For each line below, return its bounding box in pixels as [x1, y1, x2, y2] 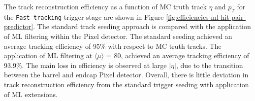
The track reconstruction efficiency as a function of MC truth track [4, 1, 207, 11]
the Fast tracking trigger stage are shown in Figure [4, 11, 164, 22]
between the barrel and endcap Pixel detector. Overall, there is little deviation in [4, 69, 249, 80]
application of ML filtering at [4, 50, 93, 61]
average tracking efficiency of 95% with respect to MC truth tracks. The [4, 40, 222, 51]
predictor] [4, 21, 33, 32]
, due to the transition [176, 60, 243, 70]
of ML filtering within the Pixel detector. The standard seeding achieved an [4, 31, 232, 41]
